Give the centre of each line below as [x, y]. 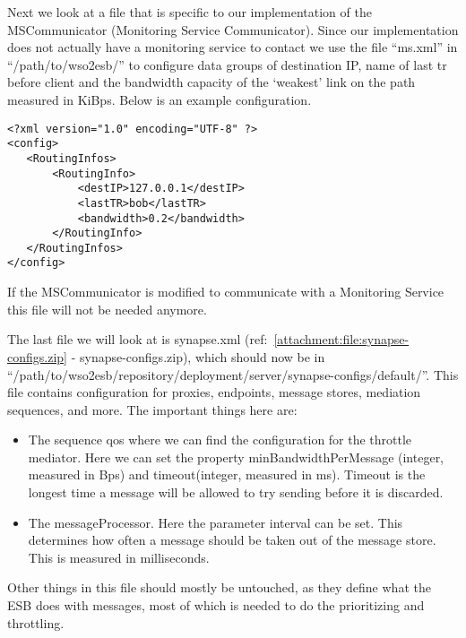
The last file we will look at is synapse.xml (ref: [138, 339]
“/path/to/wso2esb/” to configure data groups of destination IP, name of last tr [227, 64]
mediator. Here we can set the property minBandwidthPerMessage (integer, [236, 457]
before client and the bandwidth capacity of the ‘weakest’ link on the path [211, 82]
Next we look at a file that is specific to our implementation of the [190, 12]
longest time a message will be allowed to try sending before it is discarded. [236, 492]
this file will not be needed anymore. [107, 309]
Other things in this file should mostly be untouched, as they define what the [219, 587]
